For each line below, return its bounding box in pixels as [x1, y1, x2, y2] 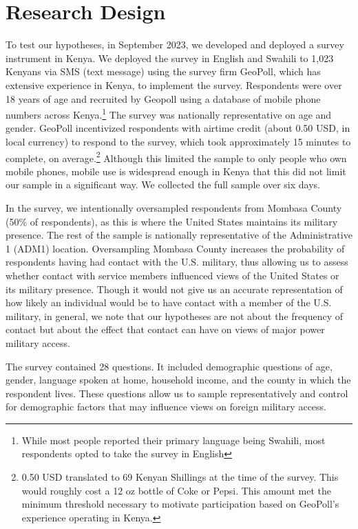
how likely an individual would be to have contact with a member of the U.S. [6, 295, 332, 310]
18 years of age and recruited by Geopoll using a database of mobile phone [6, 91, 321, 106]
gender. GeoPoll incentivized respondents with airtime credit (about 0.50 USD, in [6, 121, 350, 135]
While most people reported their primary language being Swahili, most [21, 432, 326, 447]
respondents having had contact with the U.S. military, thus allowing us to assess [6, 254, 348, 269]
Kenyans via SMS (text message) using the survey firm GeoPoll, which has [6, 64, 321, 79]
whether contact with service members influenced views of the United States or [6, 268, 339, 282]
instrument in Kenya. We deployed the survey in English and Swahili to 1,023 [6, 50, 334, 65]
